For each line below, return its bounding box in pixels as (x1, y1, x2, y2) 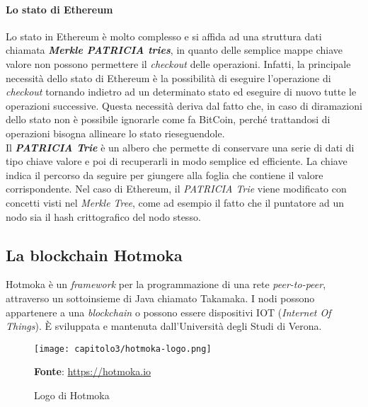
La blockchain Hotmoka (6, 243, 183, 265)
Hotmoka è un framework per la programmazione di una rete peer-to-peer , (6, 277, 326, 292)
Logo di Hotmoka (34, 387, 110, 402)
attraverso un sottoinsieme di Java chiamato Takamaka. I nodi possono (6, 290, 315, 305)
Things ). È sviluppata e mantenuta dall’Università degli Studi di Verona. (6, 319, 322, 333)
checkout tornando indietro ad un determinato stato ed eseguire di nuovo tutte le (6, 84, 357, 99)
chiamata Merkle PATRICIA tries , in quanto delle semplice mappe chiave (6, 42, 343, 57)
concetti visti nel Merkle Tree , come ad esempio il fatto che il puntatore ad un (6, 195, 345, 210)
